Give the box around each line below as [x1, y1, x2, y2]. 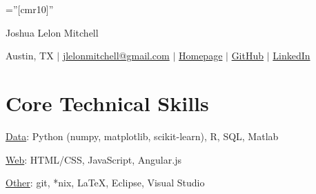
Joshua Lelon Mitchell [6, 25, 99, 39]
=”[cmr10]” [6, 2, 54, 16]
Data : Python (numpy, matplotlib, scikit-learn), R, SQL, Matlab [6, 128, 279, 143]
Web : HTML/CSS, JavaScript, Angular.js [6, 152, 181, 166]
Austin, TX [6, 48, 54, 63]
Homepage [178, 48, 223, 63]
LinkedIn [273, 48, 310, 63]
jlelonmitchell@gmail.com [62, 48, 170, 63]
